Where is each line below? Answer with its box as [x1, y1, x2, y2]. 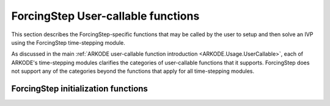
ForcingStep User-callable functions [11, 9, 200, 23]
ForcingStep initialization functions [11, 83, 148, 94]
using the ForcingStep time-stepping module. [11, 39, 125, 46]
